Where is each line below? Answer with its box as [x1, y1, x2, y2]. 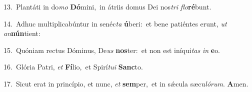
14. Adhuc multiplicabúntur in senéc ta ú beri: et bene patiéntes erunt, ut [3, 18, 227, 28]
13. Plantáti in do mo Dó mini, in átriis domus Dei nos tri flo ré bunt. [3, 1, 211, 11]
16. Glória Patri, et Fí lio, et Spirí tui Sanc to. [3, 61, 143, 72]
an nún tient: [3, 28, 40, 38]
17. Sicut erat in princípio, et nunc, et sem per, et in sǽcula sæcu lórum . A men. [3, 78, 248, 88]
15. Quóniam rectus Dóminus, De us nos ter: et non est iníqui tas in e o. [3, 44, 220, 55]
